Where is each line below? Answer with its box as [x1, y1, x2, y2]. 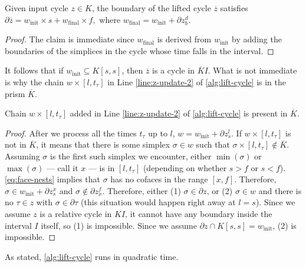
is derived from [157, 33, 212, 45]
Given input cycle [5, 2, 68, 14]
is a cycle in [152, 64, 195, 76]
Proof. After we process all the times [5, 126, 137, 139]
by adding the [232, 33, 282, 45]
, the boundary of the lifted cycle [92, 2, 211, 14]
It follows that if [5, 64, 64, 76]
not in [5, 138, 27, 151]
